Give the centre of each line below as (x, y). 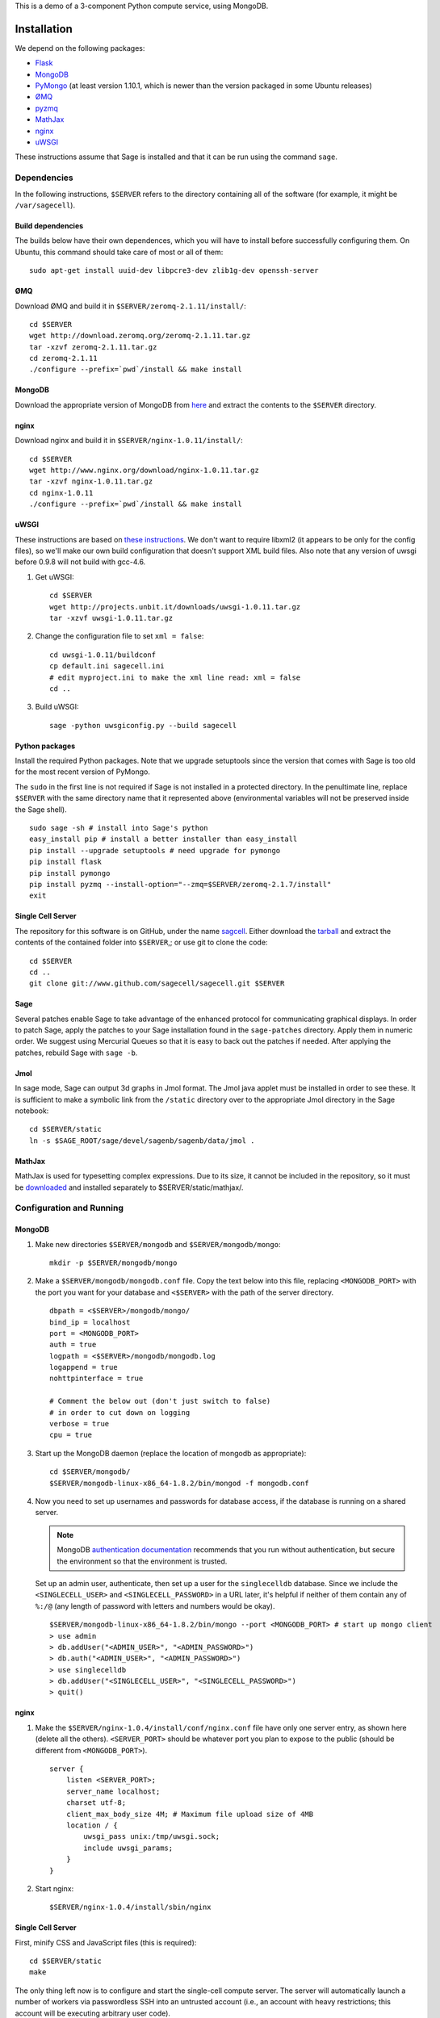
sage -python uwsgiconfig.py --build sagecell (143, 725)
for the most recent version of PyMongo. (83, 772)
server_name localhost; (113, 1791)
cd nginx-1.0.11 (61, 493)
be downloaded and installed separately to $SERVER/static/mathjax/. (129, 1187)
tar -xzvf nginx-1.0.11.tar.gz (91, 481)
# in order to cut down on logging (120, 1412)
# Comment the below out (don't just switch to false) (160, 1401)
